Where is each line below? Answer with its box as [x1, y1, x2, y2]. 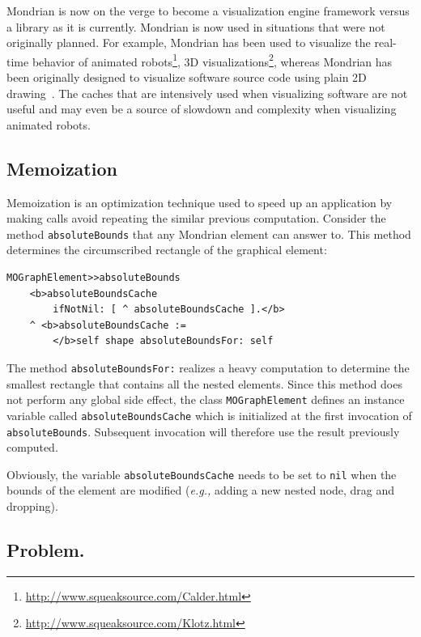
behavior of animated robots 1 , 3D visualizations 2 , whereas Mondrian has [32, 50, 393, 70]
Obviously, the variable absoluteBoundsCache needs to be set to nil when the [6, 465, 397, 482]
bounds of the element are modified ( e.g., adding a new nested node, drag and [6, 482, 395, 499]
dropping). [6, 498, 58, 515]
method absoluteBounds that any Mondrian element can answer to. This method [6, 225, 411, 242]
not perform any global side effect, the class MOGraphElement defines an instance [6, 391, 405, 408]
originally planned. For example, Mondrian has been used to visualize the [6, 34, 371, 51]
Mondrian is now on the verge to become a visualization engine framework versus [6, 2, 410, 19]
